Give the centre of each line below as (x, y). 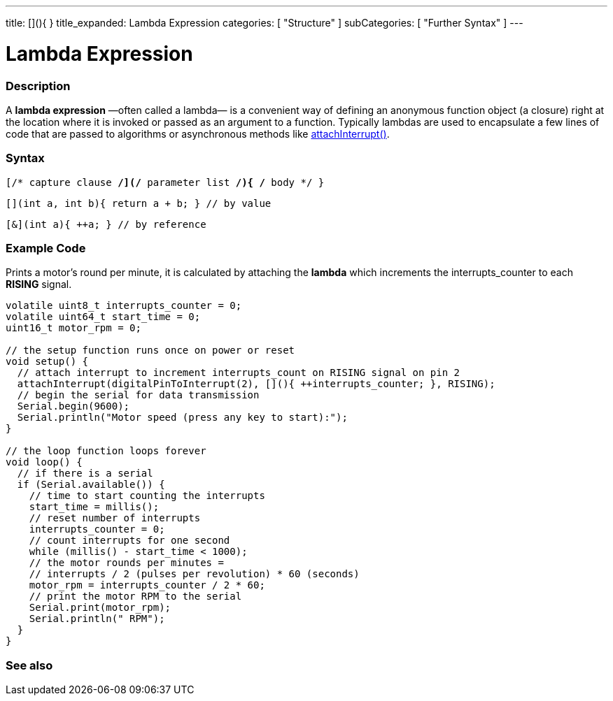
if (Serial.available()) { (91, 485)
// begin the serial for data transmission (138, 395)
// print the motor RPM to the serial (135, 597)
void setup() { (47, 362)
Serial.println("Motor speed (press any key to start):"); (182, 418)
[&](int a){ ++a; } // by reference (106, 224)
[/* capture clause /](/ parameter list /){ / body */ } (165, 182)
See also (29, 665)
